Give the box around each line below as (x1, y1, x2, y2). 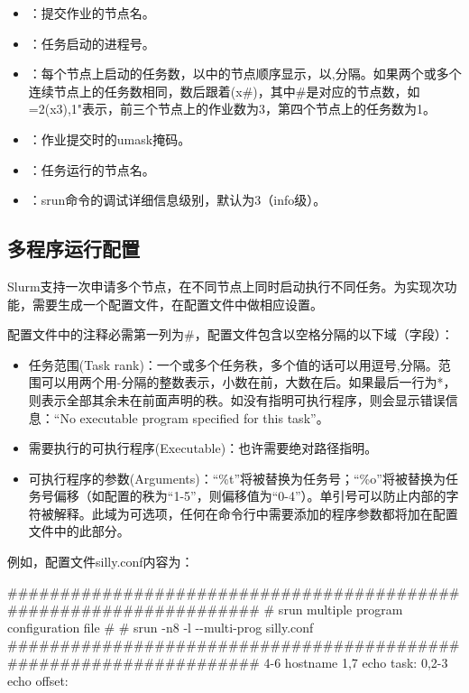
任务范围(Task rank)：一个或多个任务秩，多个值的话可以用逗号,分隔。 (28, 355, 438, 374)
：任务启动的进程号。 (28, 33, 155, 52)
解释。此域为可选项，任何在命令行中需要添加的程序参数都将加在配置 (53, 504, 458, 522)
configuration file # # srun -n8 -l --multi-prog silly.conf (7, 617, 314, 636)
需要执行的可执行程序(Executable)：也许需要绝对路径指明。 (28, 439, 378, 457)
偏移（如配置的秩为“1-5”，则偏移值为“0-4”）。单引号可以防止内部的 (53, 486, 446, 505)
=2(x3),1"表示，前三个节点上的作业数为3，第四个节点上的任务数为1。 (28, 99, 437, 118)
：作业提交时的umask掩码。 (28, 129, 191, 148)
